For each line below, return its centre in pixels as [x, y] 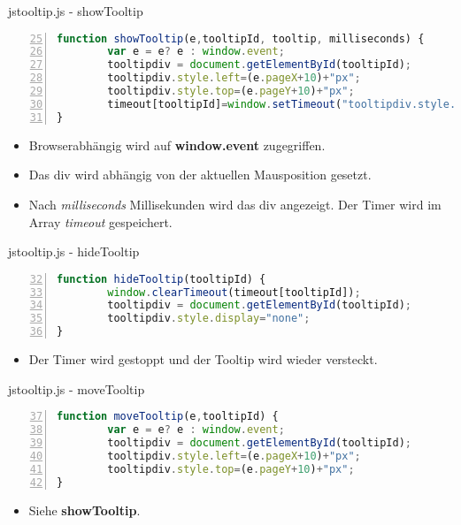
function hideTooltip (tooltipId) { [161, 279]
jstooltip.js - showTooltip [76, 11]
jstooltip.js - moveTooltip [77, 388]
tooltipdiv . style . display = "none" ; [209, 319]
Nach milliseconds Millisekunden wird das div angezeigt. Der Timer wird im [235, 204]
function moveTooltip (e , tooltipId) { [168, 417]
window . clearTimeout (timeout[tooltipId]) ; [234, 292]
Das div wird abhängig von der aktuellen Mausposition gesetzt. [200, 175]
